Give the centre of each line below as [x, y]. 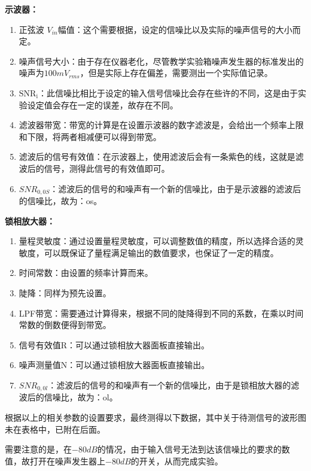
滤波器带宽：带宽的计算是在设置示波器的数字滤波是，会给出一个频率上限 [161, 125]
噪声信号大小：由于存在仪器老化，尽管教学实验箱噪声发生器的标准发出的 [161, 61]
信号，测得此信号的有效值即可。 [107, 168]
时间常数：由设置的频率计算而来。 [86, 273]
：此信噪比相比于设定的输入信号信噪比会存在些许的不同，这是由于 [168, 92]
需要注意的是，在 [38, 449]
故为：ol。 [97, 397]
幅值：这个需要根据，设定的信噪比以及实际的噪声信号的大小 [175, 29]
